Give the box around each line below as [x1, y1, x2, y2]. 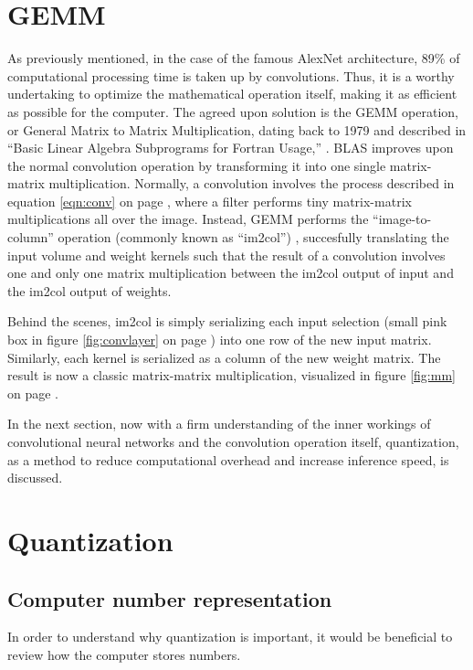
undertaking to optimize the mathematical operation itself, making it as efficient [7, 84, 457, 103]
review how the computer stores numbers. [7, 644, 241, 664]
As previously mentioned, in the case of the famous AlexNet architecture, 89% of [7, 48, 460, 68]
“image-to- [373, 209, 432, 229]
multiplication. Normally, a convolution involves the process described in [48, 174, 455, 193]
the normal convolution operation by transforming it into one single [7, 155, 386, 175]
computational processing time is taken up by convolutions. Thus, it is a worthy [7, 66, 455, 85]
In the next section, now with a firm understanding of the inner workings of [7, 414, 431, 433]
